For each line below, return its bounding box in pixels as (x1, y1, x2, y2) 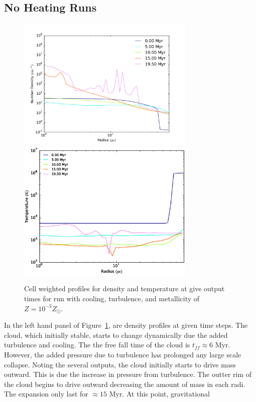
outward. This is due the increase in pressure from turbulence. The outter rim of (4, 369, 252, 379)
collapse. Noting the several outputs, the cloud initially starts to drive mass (4, 359, 236, 369)
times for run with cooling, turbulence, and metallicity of (24, 293, 200, 303)
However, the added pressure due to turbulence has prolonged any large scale (4, 349, 241, 359)
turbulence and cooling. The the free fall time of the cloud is (4, 339, 190, 350)
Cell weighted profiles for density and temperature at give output (24, 283, 225, 294)
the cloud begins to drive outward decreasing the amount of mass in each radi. (4, 378, 245, 389)
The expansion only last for (4, 388, 88, 399)
